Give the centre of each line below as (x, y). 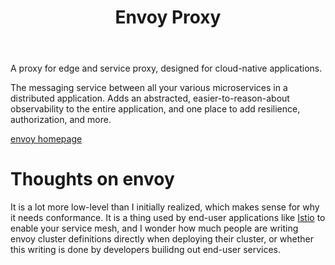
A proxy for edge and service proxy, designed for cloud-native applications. (166, 68)
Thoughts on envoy (92, 179)
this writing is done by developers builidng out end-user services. (146, 250)
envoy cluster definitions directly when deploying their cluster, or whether (162, 239)
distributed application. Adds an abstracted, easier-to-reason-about (150, 98)
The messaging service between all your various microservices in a (149, 88)
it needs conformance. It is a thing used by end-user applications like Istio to (168, 218)
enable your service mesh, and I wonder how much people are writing (154, 228)
